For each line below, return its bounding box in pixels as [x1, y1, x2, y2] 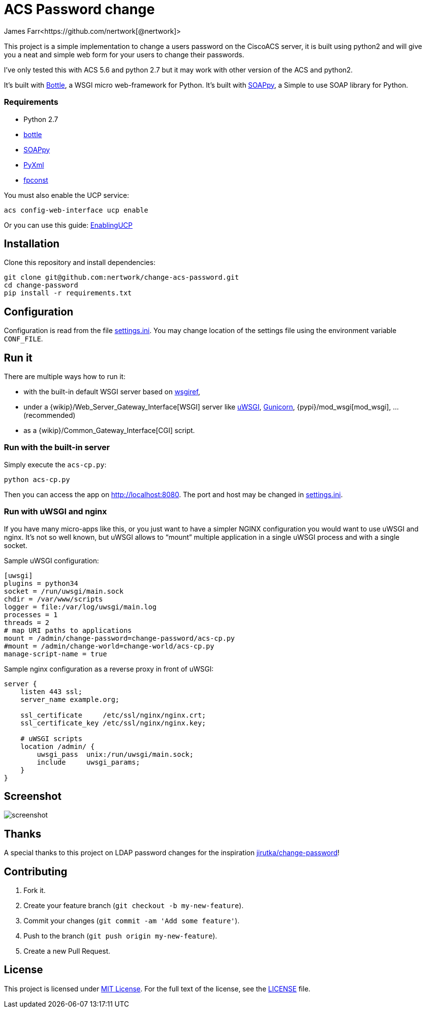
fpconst [23, 175, 48, 184]
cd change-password [4, 281, 78, 289]
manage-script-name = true [4, 650, 107, 658]
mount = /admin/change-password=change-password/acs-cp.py [4, 634, 235, 642]
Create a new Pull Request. [23, 947, 111, 956]
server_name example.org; [20, 695, 120, 703]
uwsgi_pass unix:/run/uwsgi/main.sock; [37, 750, 194, 758]
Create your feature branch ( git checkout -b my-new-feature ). [23, 901, 244, 910]
